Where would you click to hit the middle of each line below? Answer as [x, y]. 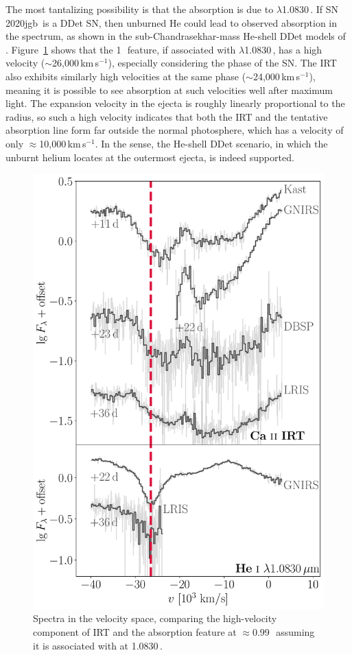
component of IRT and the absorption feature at [135, 632]
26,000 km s [76, 63]
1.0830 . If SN [310, 9]
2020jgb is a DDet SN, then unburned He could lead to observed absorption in [171, 22]
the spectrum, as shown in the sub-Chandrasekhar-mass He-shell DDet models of [176, 36]
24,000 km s [277, 76]
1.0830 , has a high [283, 49]
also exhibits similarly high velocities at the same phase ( [126, 76]
